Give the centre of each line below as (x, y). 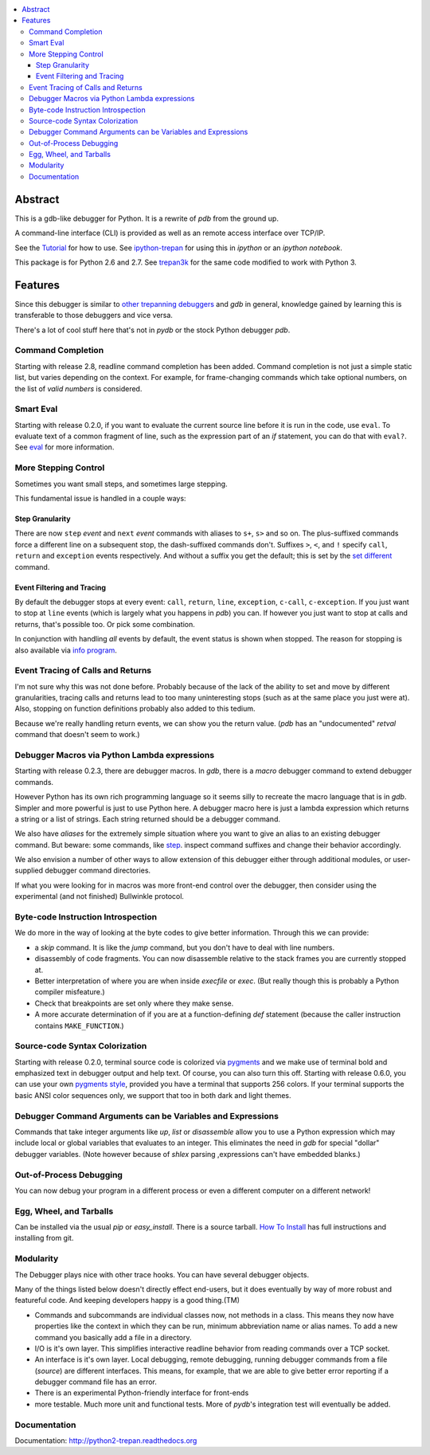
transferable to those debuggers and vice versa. (94, 316)
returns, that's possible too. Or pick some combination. (105, 624)
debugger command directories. (98, 871)
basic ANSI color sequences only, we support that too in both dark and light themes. (153, 1095)
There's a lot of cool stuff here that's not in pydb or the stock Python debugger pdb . (152, 330)
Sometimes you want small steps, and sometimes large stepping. (121, 484)
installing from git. (44, 1238)
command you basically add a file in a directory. (113, 1337)
